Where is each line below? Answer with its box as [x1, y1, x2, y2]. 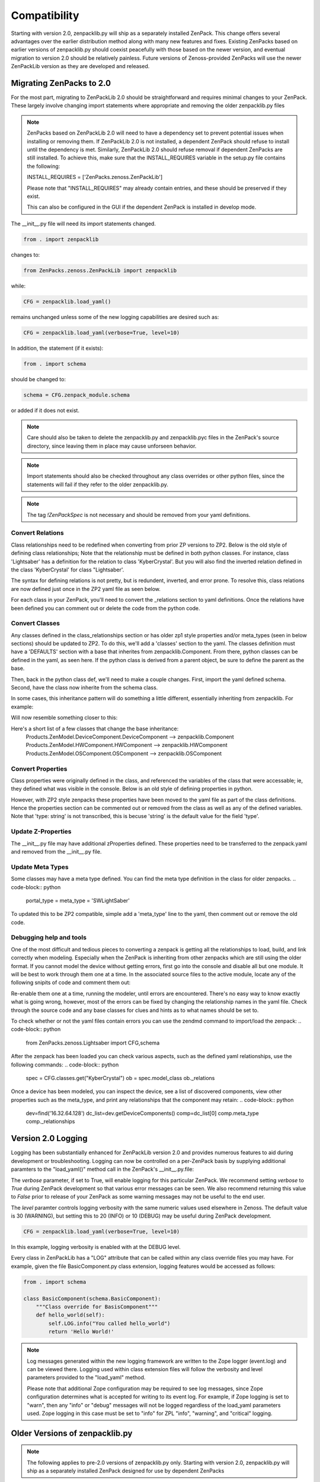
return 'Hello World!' [48, 1328, 115, 1335]
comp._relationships [25, 1118, 75, 1125]
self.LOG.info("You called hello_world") [48, 1320, 171, 1327]
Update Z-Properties [11, 828, 72, 836]
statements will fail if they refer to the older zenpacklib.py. [27, 481, 169, 488]
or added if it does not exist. [11, 407, 80, 414]
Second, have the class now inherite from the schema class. [11, 684, 158, 691]
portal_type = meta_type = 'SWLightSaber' [25, 897, 130, 904]
